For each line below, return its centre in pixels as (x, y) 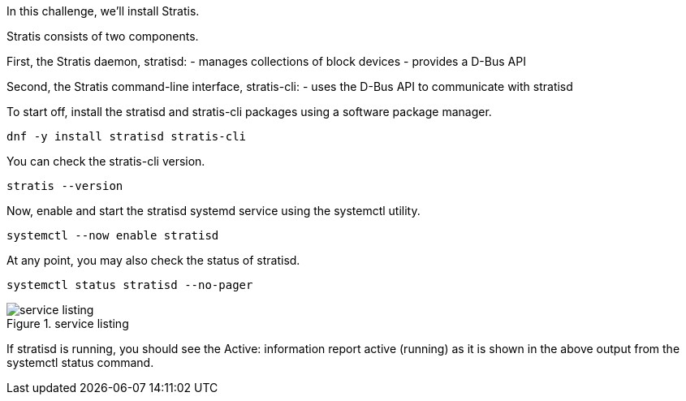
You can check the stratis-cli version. (106, 161)
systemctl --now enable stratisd (113, 235)
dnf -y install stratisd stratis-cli (127, 136)
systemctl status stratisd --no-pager (130, 285)
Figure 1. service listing (68, 323)
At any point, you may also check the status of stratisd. (153, 260)
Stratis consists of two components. (103, 36)
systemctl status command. (80, 362)
